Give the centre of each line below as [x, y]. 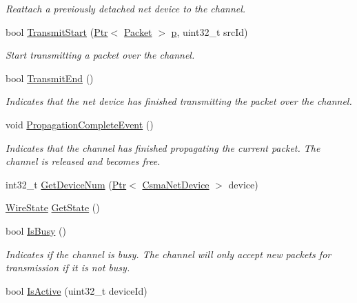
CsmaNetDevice [176, 184]
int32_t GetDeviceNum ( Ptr [66, 184]
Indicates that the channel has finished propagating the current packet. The [163, 147]
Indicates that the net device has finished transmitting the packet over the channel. [179, 101]
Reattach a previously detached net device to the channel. [126, 8]
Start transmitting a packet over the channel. [100, 55]
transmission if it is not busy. [68, 267]
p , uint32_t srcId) [210, 31]
